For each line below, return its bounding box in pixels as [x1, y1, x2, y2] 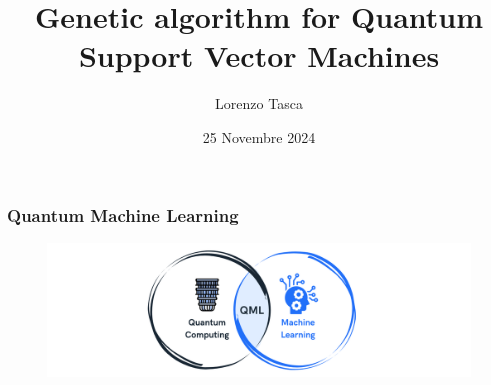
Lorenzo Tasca [215, 93, 303, 114]
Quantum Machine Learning [7, 202, 239, 227]
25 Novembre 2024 [202, 126, 316, 147]
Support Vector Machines [78, 35, 440, 76]
